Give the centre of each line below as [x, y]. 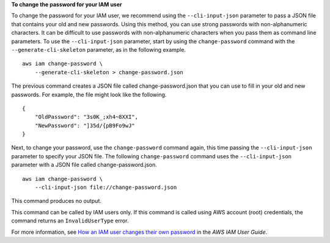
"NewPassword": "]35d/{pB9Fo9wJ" [85, 125]
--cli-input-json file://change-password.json [106, 188]
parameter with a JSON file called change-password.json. [84, 165]
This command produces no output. [57, 201]
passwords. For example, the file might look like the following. [89, 94]
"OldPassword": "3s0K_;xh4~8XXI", [86, 117]
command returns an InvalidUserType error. [70, 221]
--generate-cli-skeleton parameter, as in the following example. [99, 49]
